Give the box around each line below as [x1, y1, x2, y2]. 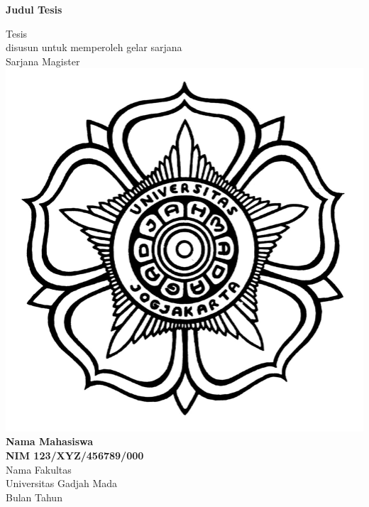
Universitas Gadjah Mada [6, 476, 118, 491]
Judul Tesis [6, 2, 62, 16]
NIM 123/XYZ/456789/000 [6, 448, 144, 463]
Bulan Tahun [6, 489, 62, 504]
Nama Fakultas [6, 462, 72, 476]
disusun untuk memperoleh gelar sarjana [6, 40, 182, 55]
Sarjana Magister [6, 53, 80, 68]
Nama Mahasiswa [6, 434, 94, 449]
